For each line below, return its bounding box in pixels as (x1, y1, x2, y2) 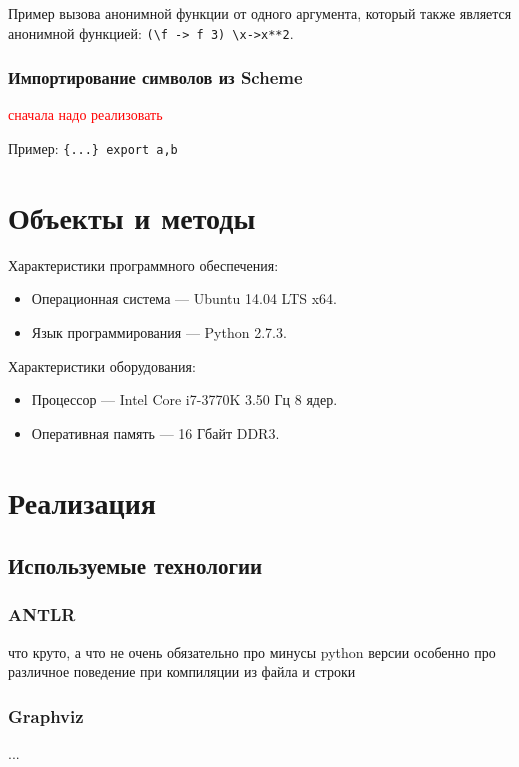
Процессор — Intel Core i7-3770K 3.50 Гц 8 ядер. (31, 389, 338, 410)
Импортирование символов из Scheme (8, 65, 303, 90)
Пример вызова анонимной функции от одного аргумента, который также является (8, 3, 512, 23)
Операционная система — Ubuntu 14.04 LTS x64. (31, 288, 337, 309)
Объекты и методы (8, 196, 256, 237)
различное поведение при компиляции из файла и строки (8, 661, 356, 682)
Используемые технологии (8, 550, 263, 581)
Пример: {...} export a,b (8, 138, 178, 159)
